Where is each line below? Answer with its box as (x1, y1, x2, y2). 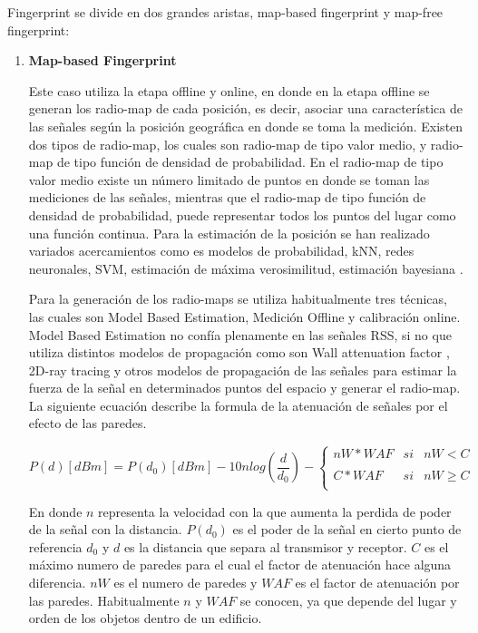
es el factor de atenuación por (295, 573, 460, 592)
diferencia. (28, 573, 86, 592)
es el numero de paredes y (113, 573, 258, 592)
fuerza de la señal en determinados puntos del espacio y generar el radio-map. (28, 378, 461, 397)
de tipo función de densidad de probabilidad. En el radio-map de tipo (56, 152, 444, 171)
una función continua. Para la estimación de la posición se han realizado (28, 223, 430, 242)
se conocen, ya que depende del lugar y (239, 590, 457, 609)
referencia (28, 537, 83, 556)
